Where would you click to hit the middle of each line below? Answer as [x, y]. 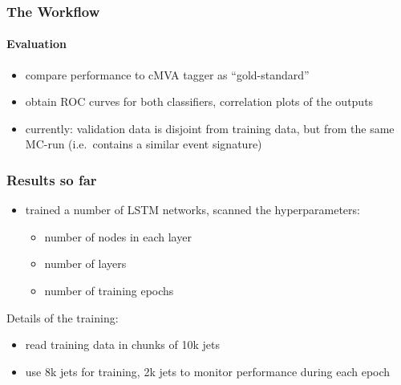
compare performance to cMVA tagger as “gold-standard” [167, 74]
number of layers [85, 263]
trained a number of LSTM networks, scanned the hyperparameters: [192, 210]
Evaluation [36, 44]
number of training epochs [109, 291]
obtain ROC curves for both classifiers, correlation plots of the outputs [199, 101]
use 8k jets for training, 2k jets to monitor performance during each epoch [208, 371]
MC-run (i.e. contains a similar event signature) [144, 144]
